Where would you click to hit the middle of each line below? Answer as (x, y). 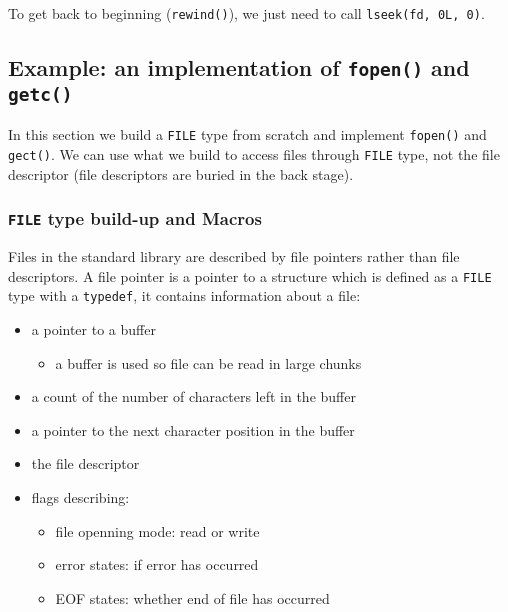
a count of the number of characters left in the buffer (193, 396)
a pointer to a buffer (93, 329)
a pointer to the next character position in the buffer (193, 429)
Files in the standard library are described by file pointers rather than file (234, 256)
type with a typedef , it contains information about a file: (184, 295)
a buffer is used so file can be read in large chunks (208, 362)
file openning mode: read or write (157, 530)
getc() (40, 95)
